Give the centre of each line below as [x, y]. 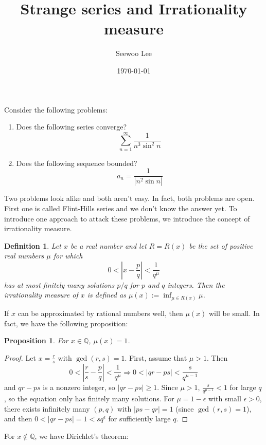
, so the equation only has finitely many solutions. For [89, 398]
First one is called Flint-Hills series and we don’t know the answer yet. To [121, 208]
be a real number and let [108, 245]
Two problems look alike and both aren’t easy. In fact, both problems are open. [129, 198]
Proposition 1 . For [36, 340]
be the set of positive [221, 245]
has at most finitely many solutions [59, 284]
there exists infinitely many [47, 408]
